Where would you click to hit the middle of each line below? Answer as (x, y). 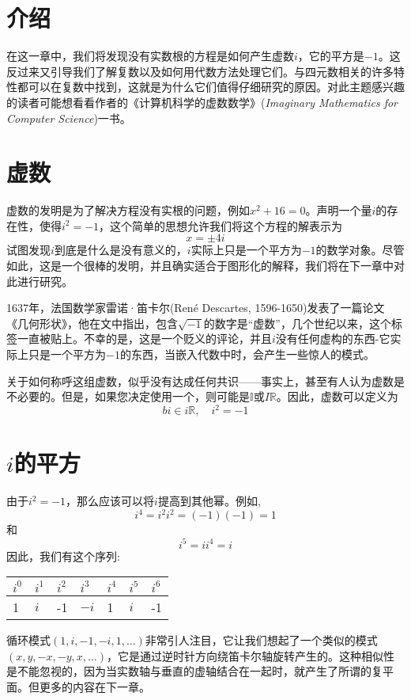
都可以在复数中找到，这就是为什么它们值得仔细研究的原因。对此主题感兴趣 (211, 87)
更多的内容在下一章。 (94, 686)
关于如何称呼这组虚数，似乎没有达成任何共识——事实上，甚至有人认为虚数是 (205, 380)
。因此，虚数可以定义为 (337, 396)
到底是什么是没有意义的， (121, 250)
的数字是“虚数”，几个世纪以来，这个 (297, 323)
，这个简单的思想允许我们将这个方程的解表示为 (221, 225)
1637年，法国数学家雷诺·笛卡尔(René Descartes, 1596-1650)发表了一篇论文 (196, 308)
